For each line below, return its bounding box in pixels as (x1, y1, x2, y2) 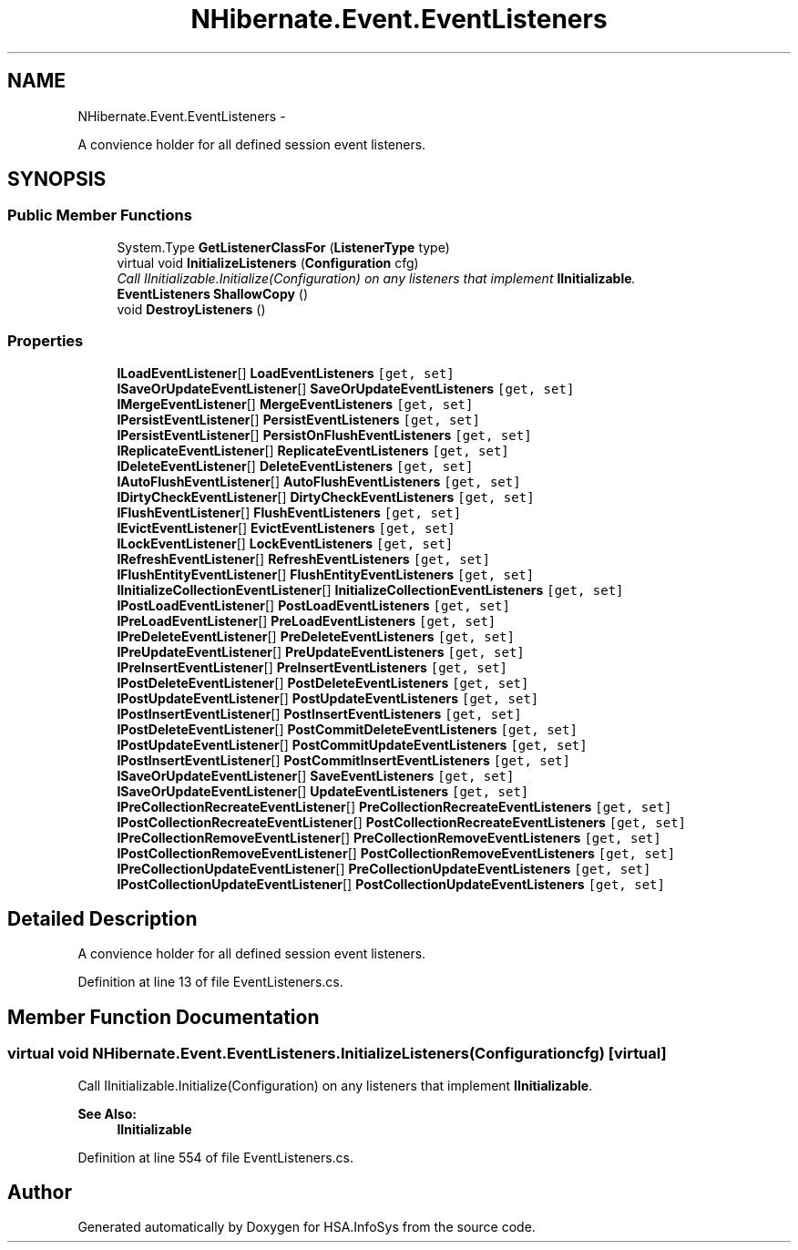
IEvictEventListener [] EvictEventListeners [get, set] (117, 519, 455, 536)
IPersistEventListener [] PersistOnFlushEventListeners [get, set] (117, 426, 532, 443)
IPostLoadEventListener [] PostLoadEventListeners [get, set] (117, 597, 510, 613)
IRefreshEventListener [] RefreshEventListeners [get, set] (117, 550, 490, 567)
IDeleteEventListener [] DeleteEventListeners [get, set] (117, 457, 474, 474)
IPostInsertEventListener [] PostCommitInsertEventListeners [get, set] (117, 752, 570, 768)
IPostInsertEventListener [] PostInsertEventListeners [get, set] (117, 705, 522, 722)
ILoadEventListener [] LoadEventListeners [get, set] (117, 364, 455, 381)
